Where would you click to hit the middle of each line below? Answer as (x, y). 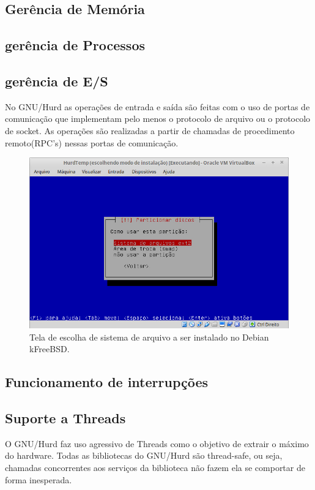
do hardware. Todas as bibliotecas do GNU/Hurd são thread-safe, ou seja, (144, 455)
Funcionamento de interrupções (107, 382)
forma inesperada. (39, 479)
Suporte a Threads (65, 418)
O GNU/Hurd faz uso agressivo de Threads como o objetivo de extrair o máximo (157, 443)
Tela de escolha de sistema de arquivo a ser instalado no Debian (149, 337)
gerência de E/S (57, 81)
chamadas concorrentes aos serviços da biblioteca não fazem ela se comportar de (155, 468)
